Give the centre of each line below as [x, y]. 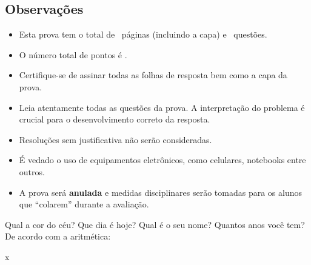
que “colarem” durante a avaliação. [84, 204]
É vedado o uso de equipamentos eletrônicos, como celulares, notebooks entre [162, 160]
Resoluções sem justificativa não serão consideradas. [115, 139]
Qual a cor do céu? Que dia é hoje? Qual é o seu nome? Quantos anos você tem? [155, 224]
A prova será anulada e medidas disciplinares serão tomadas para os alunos [160, 192]
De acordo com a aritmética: [58, 236]
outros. [32, 171]
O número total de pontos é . [73, 54]
